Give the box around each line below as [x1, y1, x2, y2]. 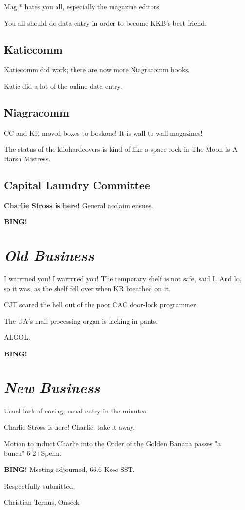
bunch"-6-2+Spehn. [4, 448, 62, 458]
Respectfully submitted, [4, 480, 75, 490]
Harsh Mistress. [4, 153, 51, 163]
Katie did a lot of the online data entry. [4, 80, 122, 91]
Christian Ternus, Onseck [4, 497, 80, 507]
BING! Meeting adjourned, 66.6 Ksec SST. [4, 464, 135, 474]
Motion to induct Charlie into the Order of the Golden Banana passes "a [4, 438, 221, 448]
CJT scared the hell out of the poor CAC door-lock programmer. [4, 299, 198, 310]
